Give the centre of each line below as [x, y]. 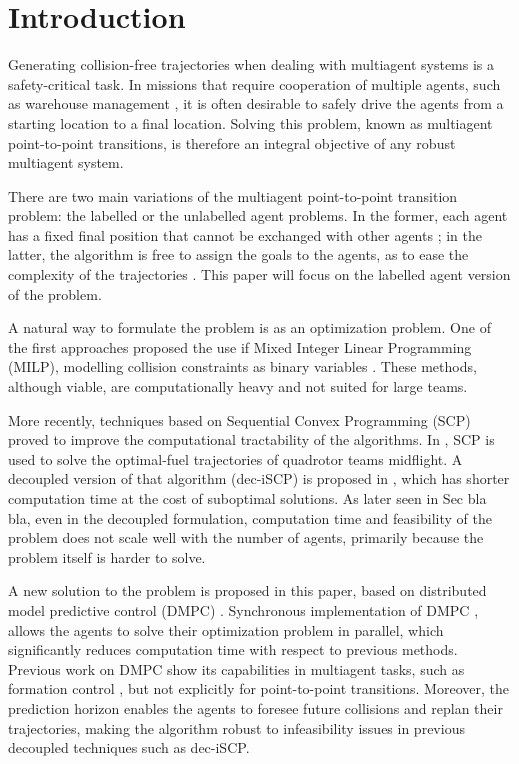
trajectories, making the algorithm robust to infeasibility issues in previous [236, 727]
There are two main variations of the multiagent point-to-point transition [233, 195]
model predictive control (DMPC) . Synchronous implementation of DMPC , [243, 609]
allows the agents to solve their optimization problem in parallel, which [226, 629]
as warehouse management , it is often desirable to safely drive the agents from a [256, 103]
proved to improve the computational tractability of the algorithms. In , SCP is [251, 439]
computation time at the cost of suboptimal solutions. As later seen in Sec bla [247, 498]
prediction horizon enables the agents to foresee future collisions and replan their [255, 707]
